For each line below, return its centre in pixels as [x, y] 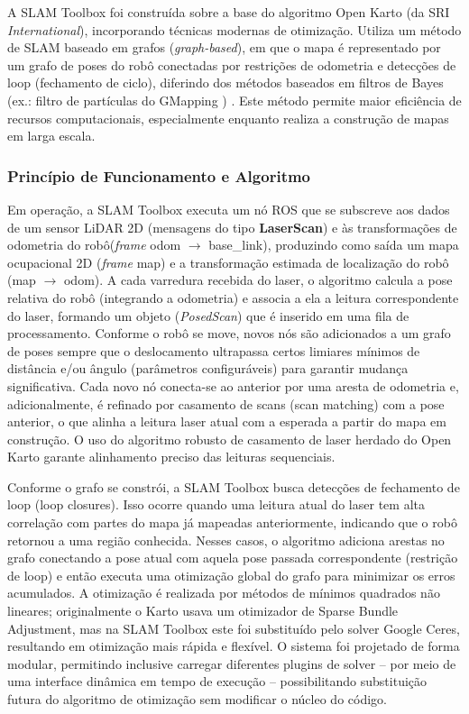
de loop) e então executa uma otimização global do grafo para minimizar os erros [231, 575]
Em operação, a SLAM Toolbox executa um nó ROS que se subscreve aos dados [229, 209]
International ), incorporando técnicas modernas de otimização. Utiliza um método [234, 29]
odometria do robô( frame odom [94, 245]
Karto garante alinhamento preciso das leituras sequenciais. [171, 457]
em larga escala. [51, 136]
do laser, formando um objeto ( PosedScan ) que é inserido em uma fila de [208, 315]
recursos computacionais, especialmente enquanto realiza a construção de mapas [228, 118]
